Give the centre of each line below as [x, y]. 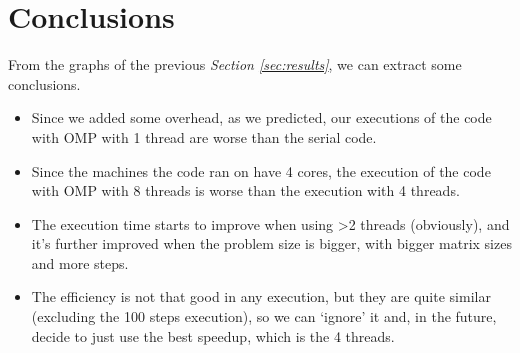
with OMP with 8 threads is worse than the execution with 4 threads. [245, 190]
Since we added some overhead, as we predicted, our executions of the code [261, 117]
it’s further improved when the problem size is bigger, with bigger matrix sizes [271, 243]
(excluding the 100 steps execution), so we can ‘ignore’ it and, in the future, [264, 316]
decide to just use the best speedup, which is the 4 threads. [213, 335]
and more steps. [80, 262]
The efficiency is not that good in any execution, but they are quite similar [261, 296]
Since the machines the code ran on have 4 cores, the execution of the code [261, 170]
